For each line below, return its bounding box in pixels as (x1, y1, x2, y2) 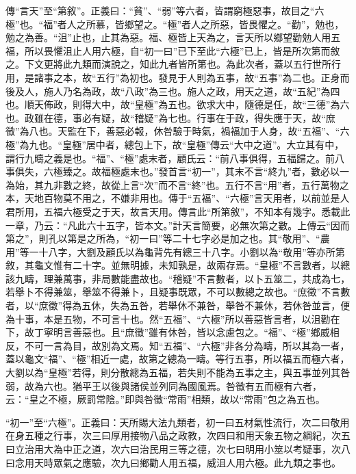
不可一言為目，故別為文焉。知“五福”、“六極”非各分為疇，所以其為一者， (24, 338, 350, 352)
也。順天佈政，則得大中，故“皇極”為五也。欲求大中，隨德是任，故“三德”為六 (5, 97, 350, 111)
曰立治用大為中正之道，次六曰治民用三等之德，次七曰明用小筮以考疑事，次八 (5, 442, 351, 456)
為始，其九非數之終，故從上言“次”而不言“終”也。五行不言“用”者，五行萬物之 (5, 177, 349, 192)
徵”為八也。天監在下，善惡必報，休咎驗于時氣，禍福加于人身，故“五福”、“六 (5, 124, 350, 138)
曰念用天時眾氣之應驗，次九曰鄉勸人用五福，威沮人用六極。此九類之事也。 (5, 455, 341, 469)
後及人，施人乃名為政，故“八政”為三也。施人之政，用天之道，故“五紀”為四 (5, 83, 340, 98)
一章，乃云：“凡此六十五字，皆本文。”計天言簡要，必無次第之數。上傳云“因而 (5, 218, 350, 232)
